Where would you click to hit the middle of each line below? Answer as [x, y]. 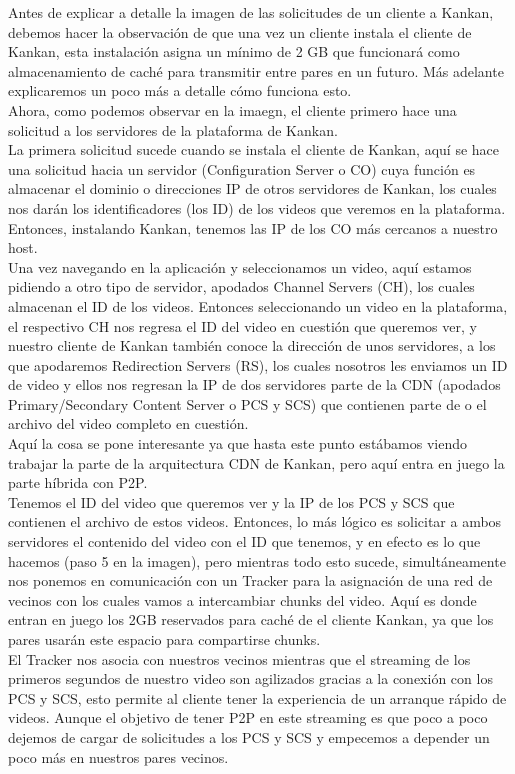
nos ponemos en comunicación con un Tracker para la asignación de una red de [250, 580]
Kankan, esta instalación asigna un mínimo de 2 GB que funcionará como [234, 51]
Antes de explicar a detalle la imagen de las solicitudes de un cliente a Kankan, [251, 12]
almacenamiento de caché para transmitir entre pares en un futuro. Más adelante [256, 70]
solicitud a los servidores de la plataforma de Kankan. [173, 129]
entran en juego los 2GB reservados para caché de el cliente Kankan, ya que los [251, 619]
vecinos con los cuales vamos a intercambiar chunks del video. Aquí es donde [242, 599]
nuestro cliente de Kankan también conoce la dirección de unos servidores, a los [252, 345]
